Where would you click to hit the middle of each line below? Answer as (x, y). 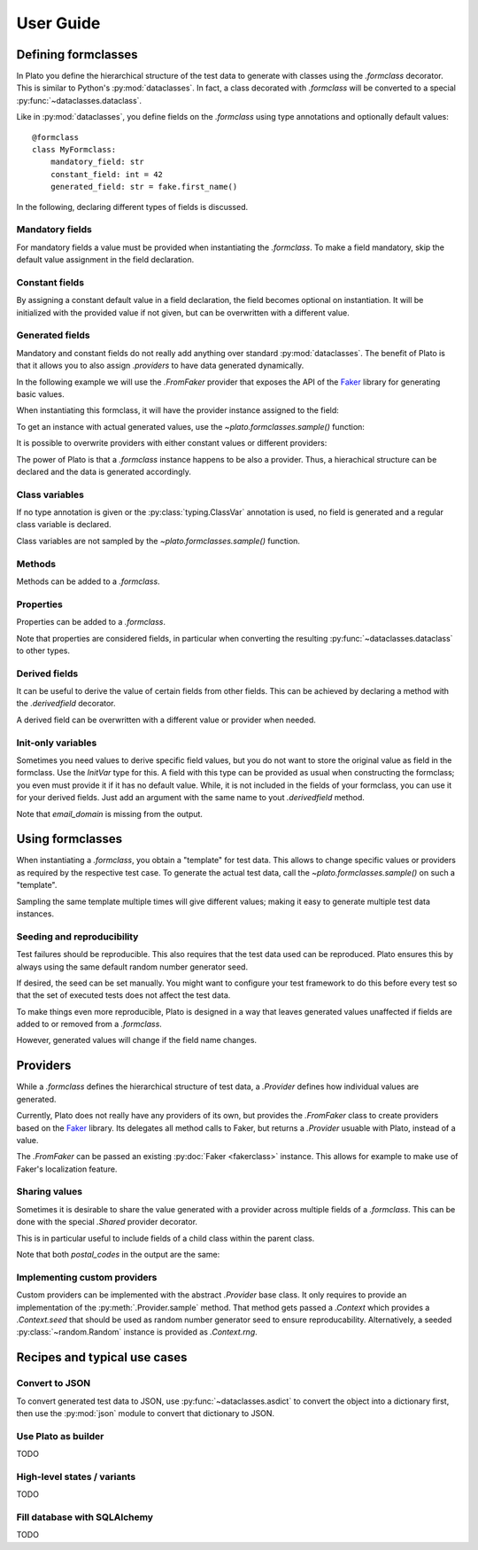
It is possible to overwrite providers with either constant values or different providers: (172, 443)
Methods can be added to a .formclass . (88, 581)
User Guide (58, 23)
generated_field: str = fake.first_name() (144, 187)
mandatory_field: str (97, 162)
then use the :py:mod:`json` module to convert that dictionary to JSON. (145, 1413)
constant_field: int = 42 (107, 174)
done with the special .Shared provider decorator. (107, 1222)
